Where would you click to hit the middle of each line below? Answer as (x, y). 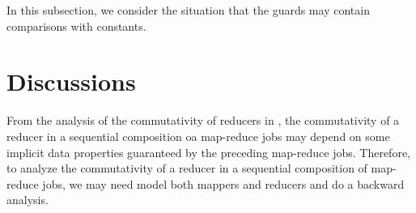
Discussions (71, 81)
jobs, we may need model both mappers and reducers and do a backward (223, 183)
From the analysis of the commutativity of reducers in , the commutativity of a (203, 120)
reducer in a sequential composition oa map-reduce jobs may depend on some (198, 136)
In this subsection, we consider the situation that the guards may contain (188, 10)
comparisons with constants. (76, 26)
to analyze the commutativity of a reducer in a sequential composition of (187, 168)
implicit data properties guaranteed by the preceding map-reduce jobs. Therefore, (208, 152)
